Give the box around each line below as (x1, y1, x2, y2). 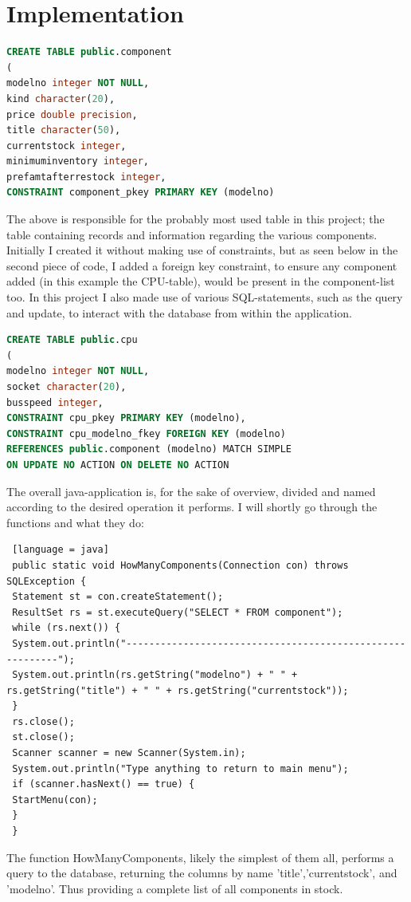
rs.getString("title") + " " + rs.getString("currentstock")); (6, 684, 349, 696)
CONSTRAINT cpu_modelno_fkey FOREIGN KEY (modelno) (6, 427, 286, 439)
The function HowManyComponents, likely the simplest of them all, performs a (6, 849, 394, 865)
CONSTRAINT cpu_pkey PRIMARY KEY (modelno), (6, 412, 246, 424)
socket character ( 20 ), (6, 381, 127, 392)
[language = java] (12, 544, 109, 556)
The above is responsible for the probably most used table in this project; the (6, 211, 385, 227)
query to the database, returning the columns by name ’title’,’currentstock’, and (6, 865, 397, 881)
